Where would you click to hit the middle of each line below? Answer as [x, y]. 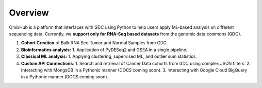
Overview [29, 13]
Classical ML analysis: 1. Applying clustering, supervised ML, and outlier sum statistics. [109, 56]
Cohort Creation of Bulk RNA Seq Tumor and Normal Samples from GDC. [94, 43]
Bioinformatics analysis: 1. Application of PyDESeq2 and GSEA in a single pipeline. [104, 50]
